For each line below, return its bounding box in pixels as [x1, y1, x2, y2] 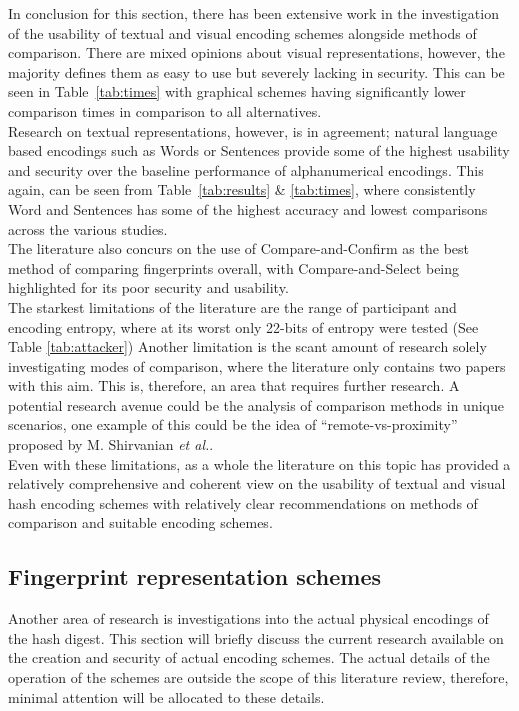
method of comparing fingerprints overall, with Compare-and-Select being [8, 257, 460, 278]
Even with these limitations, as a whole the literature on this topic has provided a [8, 453, 511, 474]
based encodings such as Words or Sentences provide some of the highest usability [8, 140, 510, 161]
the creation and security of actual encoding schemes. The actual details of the [8, 647, 490, 668]
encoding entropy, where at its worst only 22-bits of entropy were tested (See [8, 316, 479, 337]
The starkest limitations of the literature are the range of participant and [8, 296, 457, 317]
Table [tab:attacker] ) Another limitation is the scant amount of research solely [8, 336, 487, 357]
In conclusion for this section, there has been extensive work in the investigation [8, 3, 499, 23]
